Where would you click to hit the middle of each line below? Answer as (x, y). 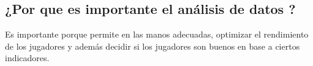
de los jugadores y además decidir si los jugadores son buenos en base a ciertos (153, 46)
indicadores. (27, 58)
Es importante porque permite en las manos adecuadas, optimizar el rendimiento (157, 34)
